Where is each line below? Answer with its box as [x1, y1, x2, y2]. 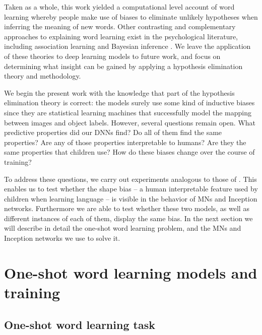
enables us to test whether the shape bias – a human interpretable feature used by [4, 183, 258, 194]
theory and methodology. [4, 71, 81, 81]
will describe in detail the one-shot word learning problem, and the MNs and [4, 223, 241, 233]
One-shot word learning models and [4, 262, 257, 283]
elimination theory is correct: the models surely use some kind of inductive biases [4, 97, 255, 108]
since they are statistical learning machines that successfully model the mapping [4, 107, 251, 117]
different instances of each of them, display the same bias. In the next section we [4, 213, 253, 223]
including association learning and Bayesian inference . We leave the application [4, 41, 251, 51]
